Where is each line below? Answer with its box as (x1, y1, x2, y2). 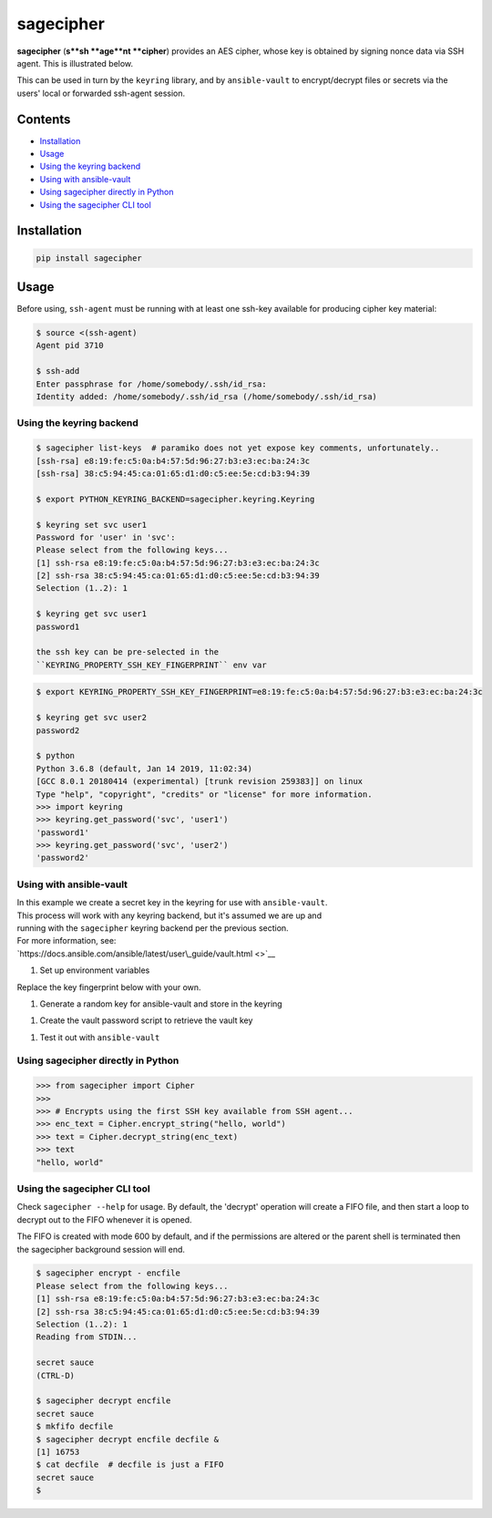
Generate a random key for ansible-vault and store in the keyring (39, 998, 282, 1009)
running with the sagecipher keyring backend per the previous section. (16, 922, 289, 934)
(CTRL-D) (36, 1370, 76, 1380)
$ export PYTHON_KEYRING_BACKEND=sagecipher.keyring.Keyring (36, 493, 315, 504)
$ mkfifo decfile (36, 1421, 114, 1431)
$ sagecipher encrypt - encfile (36, 1268, 181, 1278)
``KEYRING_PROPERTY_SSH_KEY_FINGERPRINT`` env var (36, 659, 268, 670)
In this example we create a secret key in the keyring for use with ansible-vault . (16, 897, 328, 908)
